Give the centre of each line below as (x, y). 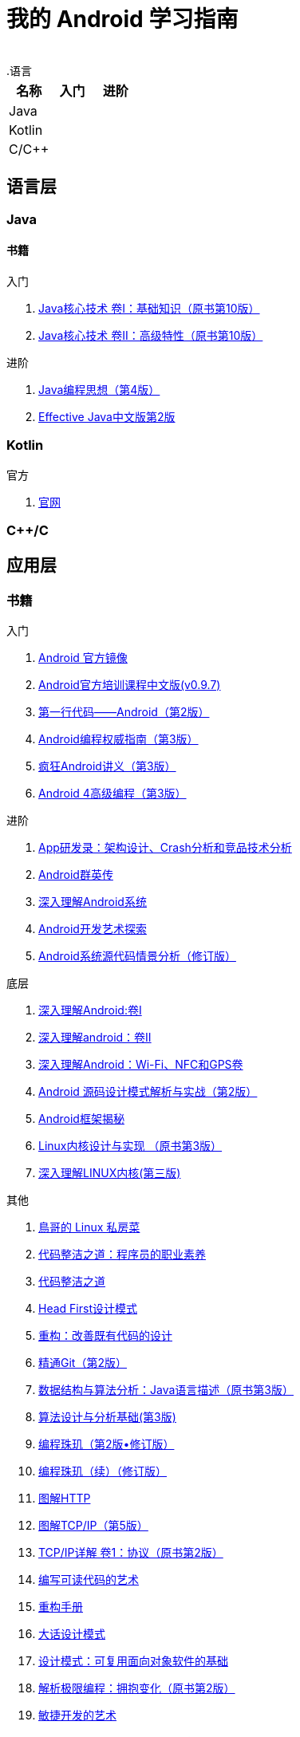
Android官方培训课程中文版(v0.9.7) (130, 685)
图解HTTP (65, 1499)
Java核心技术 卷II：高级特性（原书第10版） (151, 335)
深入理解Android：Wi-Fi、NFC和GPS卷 (141, 1065)
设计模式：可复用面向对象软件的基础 (133, 1661)
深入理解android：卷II (95, 1038)
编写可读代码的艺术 (89, 1580)
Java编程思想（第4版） (99, 389)
